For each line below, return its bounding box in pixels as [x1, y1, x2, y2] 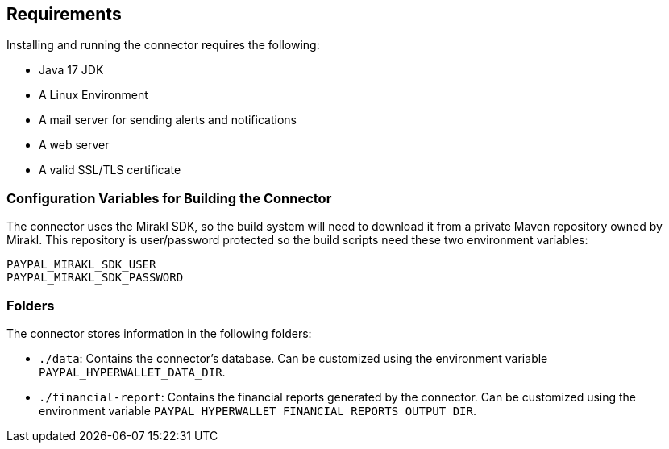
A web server [39, 138, 110, 152]
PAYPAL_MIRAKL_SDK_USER [6, 258, 156, 272]
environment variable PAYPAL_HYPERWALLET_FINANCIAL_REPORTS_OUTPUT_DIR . [39, 403, 476, 418]
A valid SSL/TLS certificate [39, 163, 181, 177]
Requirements [6, 4, 122, 24]
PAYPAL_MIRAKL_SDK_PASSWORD [6, 271, 184, 285]
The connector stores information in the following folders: [6, 326, 312, 340]
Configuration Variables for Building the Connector [6, 189, 332, 206]
